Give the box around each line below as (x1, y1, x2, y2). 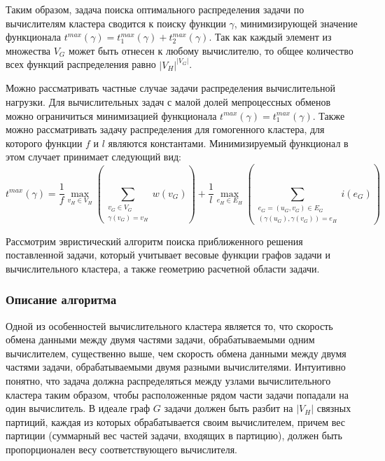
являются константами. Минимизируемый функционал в (108, 135, 349, 150)
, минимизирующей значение (234, 15, 358, 30)
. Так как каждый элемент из (209, 29, 332, 44)
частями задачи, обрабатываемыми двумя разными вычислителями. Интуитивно (6, 359, 346, 374)
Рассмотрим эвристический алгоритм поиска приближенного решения (6, 233, 303, 248)
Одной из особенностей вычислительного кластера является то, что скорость (6, 318, 333, 333)
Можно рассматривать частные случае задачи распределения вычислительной (6, 81, 335, 95)
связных (316, 401, 351, 415)
